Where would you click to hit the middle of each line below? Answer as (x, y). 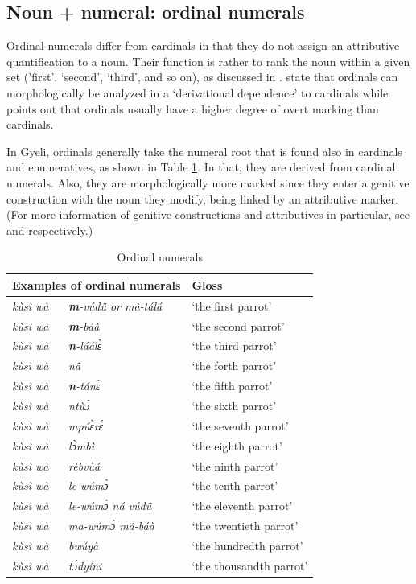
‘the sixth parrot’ (234, 405)
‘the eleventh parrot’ (242, 506)
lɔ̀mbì (82, 445)
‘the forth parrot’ (234, 366)
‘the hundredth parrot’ (247, 545)
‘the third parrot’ (234, 345)
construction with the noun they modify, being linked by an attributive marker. (203, 198)
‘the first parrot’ (232, 305)
